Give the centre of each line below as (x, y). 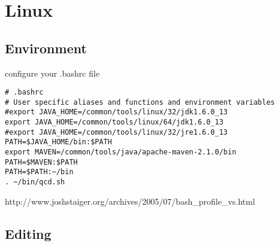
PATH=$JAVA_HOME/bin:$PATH (58, 142)
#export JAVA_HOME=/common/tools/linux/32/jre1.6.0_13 (116, 132)
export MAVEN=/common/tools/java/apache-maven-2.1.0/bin (121, 152)
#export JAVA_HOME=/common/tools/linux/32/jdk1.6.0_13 (116, 112)
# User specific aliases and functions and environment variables (140, 102)
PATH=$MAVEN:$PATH (41, 162)
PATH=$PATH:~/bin (39, 172)
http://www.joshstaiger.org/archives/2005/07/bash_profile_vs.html (130, 201)
